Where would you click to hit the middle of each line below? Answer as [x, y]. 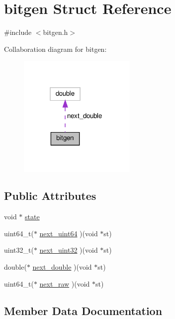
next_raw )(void [65, 283]
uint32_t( [19, 250]
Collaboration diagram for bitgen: [55, 49]
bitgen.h [55, 32]
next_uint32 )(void [69, 250]
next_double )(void [62, 267]
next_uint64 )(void [69, 233]
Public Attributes [50, 196]
